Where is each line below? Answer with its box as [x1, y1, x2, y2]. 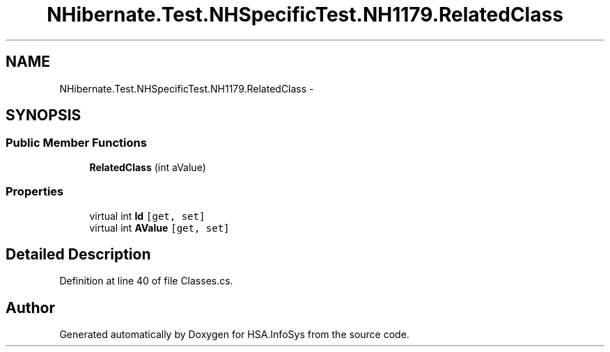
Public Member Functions [6, 136, 147, 150]
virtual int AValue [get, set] [89, 221, 230, 234]
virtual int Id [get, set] [89, 209, 205, 222]
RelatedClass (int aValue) [89, 161, 206, 173]
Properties [6, 184, 64, 199]
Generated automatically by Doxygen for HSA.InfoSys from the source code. [59, 328, 409, 341]
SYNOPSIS [6, 106, 81, 125]
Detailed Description [6, 245, 151, 263]
